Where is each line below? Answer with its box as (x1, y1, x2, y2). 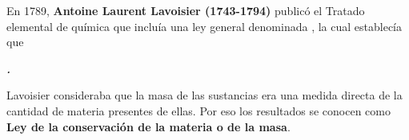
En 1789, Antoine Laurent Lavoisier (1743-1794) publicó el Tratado (6, 2, 365, 18)
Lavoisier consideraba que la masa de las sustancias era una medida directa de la (6, 87, 403, 103)
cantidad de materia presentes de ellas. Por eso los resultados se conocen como (6, 102, 391, 119)
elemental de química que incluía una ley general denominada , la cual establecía (6, 17, 402, 34)
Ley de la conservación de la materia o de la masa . (6, 118, 291, 134)
